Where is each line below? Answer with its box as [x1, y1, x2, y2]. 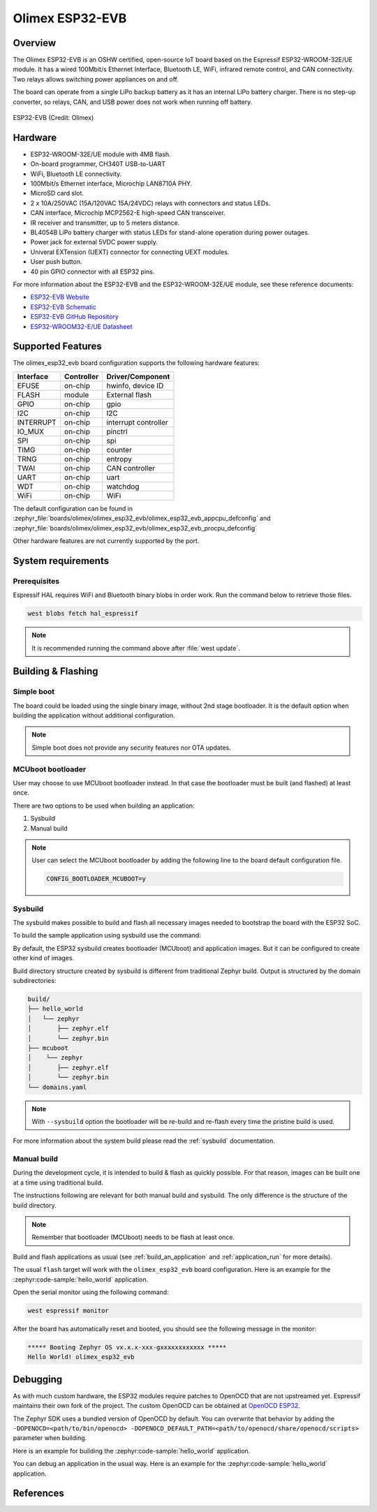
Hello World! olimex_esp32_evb [27, 1353, 135, 1361]
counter [106, 445, 133, 454]
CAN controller [106, 463, 155, 473]
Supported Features [13, 341, 103, 353]
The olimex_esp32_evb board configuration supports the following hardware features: [13, 359, 260, 367]
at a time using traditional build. [13, 1178, 104, 1187]
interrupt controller [106, 417, 169, 427]
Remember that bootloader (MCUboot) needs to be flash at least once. [31, 1233, 235, 1242]
